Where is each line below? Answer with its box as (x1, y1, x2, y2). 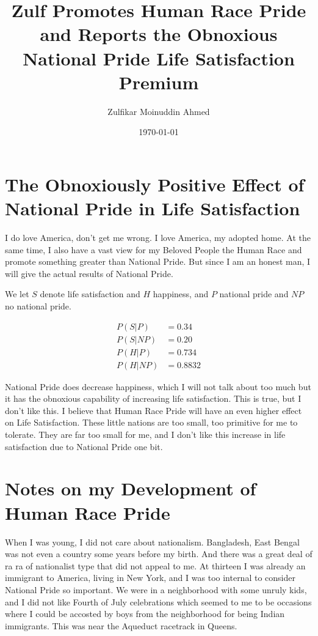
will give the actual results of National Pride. (5, 267, 173, 279)
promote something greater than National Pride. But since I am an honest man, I (5, 255, 311, 268)
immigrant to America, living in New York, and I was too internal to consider (5, 571, 295, 584)
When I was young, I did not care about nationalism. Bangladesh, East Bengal (5, 535, 300, 548)
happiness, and (153, 287, 209, 300)
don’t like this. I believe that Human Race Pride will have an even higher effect (5, 404, 302, 416)
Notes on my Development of (5, 476, 256, 501)
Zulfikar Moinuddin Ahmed (107, 105, 210, 117)
